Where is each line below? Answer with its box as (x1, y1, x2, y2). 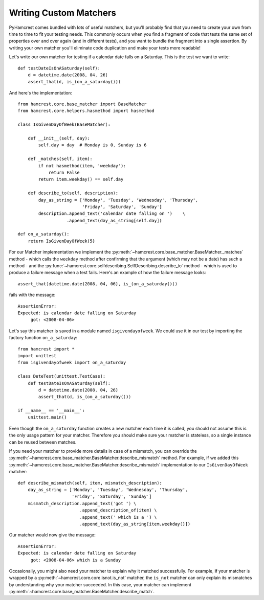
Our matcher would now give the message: (9, 532, 96, 538)
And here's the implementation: (9, 90, 73, 95)
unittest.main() (27, 415, 67, 420)
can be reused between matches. (9, 439, 77, 445)
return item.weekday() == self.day (38, 177, 124, 182)
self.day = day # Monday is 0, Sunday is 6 (38, 142, 147, 148)
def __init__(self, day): (27, 136, 90, 141)
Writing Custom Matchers (9, 7, 116, 18)
